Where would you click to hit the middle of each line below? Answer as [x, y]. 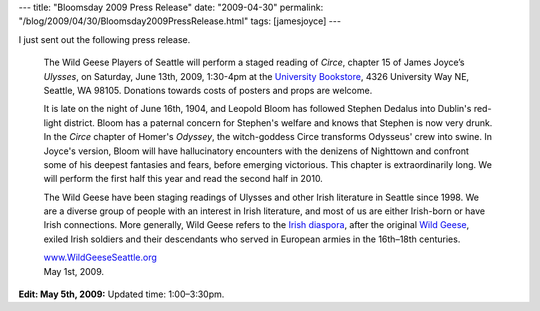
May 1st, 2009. [74, 271]
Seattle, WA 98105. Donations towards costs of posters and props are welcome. [208, 90]
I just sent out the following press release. [104, 39]
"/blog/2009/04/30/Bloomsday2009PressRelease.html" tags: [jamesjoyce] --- [180, 21]
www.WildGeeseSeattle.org [100, 257]
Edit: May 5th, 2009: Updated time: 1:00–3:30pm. [121, 294]
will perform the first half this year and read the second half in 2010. [183, 179]
